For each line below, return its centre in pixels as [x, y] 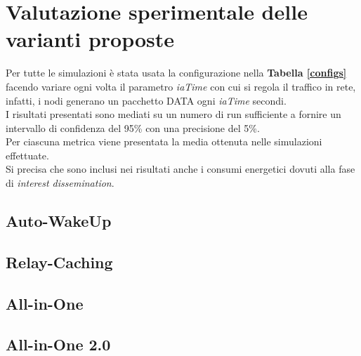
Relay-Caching [59, 262]
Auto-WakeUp [59, 221]
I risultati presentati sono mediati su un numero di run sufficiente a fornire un [173, 114]
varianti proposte [90, 39]
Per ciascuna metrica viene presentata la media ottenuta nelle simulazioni [164, 141]
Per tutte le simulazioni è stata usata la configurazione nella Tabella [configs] [176, 73]
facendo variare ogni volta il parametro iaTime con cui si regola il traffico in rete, [181, 86]
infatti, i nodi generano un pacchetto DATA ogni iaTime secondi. [146, 100]
